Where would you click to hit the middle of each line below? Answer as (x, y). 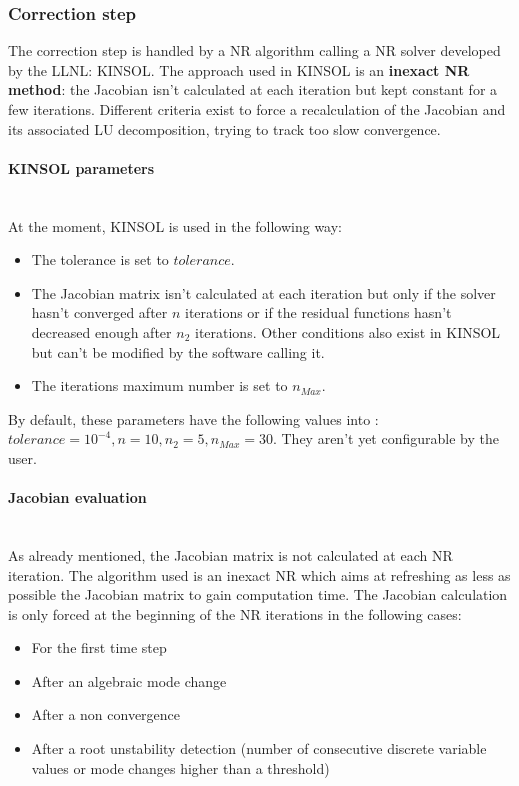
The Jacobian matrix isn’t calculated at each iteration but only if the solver (263, 292)
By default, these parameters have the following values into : (193, 418)
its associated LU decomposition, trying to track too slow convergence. (224, 128)
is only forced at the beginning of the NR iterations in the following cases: (235, 613)
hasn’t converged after (99, 312)
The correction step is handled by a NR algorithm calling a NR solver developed (254, 50)
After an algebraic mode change (129, 680)
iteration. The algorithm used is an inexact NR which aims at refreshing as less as (259, 574)
